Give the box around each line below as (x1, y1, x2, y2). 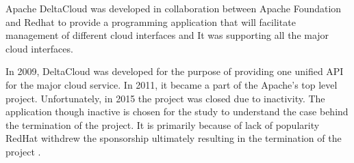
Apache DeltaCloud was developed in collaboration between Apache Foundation (5, 1, 342, 15)
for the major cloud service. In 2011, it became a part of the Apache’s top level (5, 77, 338, 91)
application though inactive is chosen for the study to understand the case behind (5, 104, 349, 119)
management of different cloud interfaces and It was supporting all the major (5, 28, 329, 42)
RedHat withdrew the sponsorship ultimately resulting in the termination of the (5, 131, 342, 145)
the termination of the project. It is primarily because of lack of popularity (5, 117, 320, 132)
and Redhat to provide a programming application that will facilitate (5, 14, 296, 29)
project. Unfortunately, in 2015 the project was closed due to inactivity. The (5, 91, 325, 105)
